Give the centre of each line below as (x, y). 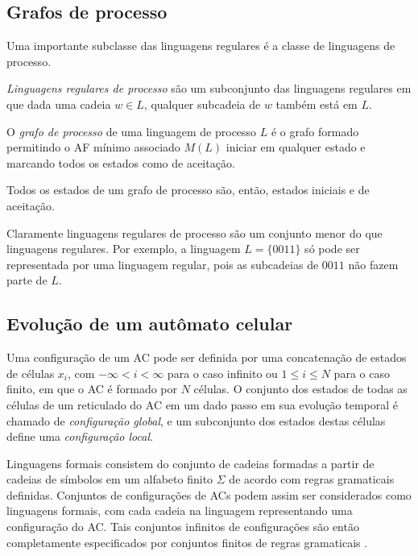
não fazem (373, 264)
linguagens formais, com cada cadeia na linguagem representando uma (180, 510)
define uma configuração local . (80, 436)
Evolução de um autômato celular (150, 324)
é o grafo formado (315, 131)
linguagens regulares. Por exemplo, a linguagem (124, 249)
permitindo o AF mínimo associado (93, 147)
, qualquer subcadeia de (202, 104)
